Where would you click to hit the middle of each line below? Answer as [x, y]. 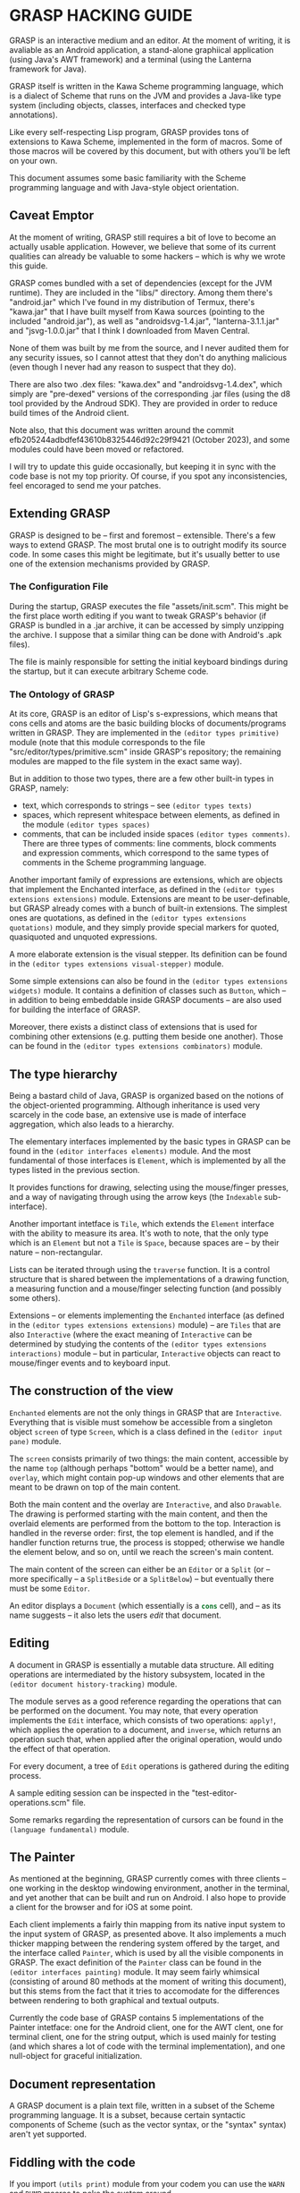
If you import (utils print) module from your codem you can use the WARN [147, 2184]
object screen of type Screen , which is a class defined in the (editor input [146, 1432]
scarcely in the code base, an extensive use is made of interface [128, 1114]
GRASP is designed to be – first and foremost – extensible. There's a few [142, 535]
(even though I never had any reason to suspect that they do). [123, 367]
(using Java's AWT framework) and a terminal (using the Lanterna [130, 59]
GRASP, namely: [39, 788]
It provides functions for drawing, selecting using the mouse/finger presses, [149, 1187]
